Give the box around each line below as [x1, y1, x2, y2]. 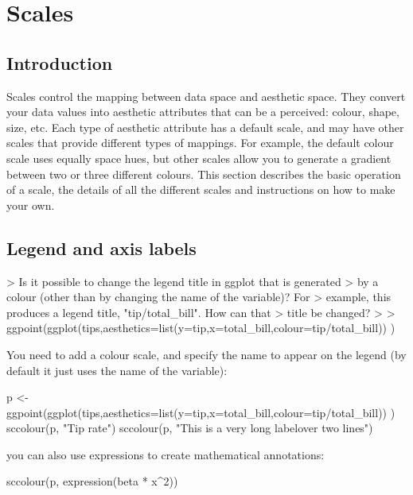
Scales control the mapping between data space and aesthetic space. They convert [6, 87, 406, 104]
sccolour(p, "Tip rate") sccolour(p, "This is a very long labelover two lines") [6, 420, 373, 436]
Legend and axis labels [6, 235, 197, 260]
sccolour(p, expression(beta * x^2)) [6, 473, 178, 489]
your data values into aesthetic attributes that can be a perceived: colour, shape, [6, 103, 399, 120]
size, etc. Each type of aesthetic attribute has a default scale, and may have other [6, 118, 404, 135]
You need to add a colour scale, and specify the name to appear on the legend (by [6, 346, 407, 362]
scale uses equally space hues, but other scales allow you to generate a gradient [6, 149, 392, 166]
